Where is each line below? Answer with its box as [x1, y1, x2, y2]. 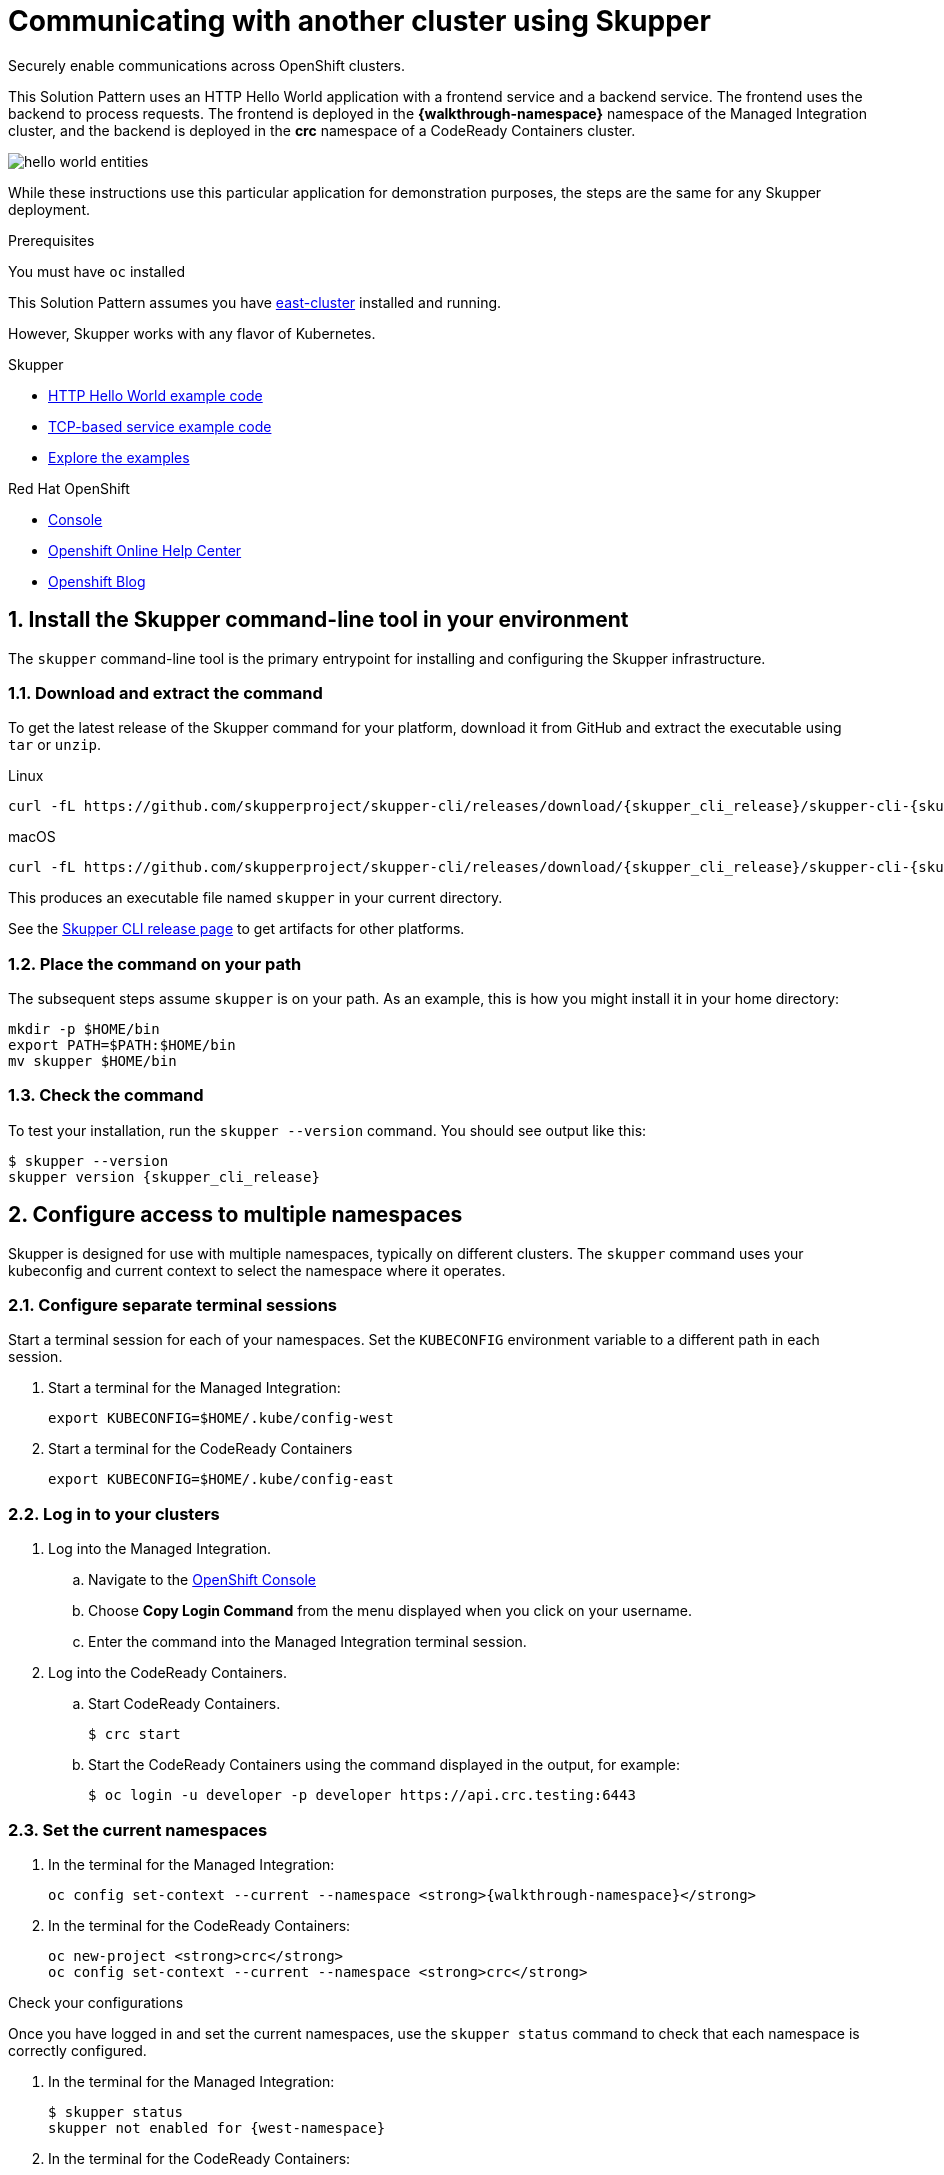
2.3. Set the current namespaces [8, 1819, 268, 1840]
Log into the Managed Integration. [48, 1540, 272, 1558]
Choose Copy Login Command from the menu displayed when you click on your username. [88, 1602, 692, 1620]
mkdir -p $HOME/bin [8, 1021, 160, 1038]
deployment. [8, 200, 90, 218]
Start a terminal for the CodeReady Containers [48, 1440, 353, 1458]
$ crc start [88, 1726, 181, 1743]
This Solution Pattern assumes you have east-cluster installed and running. [8, 293, 502, 311]
